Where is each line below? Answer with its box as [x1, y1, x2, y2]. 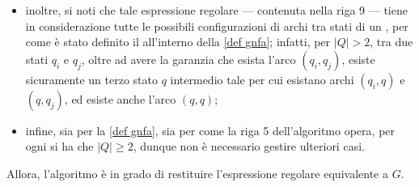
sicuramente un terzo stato [25, 70, 158, 87]
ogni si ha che [25, 138, 94, 155]
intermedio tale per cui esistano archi [170, 70, 354, 87]
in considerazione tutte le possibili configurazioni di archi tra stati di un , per [25, 17, 408, 34]
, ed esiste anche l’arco [64, 90, 176, 107]
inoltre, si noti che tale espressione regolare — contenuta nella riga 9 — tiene [25, 2, 408, 18]
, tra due [370, 33, 413, 50]
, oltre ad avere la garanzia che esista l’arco [81, 50, 296, 67]
